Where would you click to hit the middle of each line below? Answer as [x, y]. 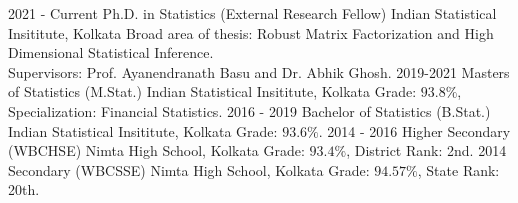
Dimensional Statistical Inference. [111, 52]
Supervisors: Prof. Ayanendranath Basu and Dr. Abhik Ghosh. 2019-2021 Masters [259, 71]
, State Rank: [458, 169]
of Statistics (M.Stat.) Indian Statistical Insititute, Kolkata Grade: [212, 91]
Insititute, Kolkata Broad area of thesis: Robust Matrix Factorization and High [251, 32]
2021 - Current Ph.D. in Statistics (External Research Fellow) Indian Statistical [252, 13]
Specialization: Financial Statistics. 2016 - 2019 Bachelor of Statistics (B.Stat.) [249, 110]
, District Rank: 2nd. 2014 [426, 150]
